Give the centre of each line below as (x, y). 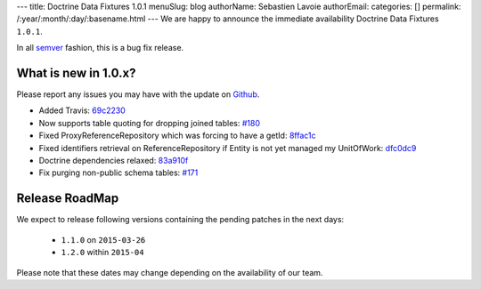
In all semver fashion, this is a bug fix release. (100, 48)
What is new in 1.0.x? (76, 72)
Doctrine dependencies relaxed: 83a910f (114, 161)
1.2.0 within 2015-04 (102, 253)
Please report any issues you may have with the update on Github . (138, 94)
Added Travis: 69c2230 (82, 110)
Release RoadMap (68, 199)
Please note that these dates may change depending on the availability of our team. (170, 272)
